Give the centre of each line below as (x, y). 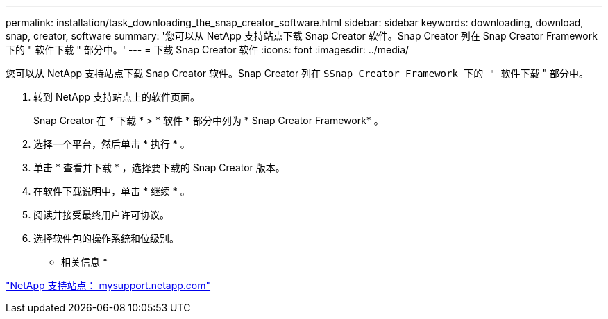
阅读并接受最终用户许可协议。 (101, 215)
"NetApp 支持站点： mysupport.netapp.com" (108, 285)
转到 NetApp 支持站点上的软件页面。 (117, 97)
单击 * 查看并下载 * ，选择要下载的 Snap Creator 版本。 (159, 167)
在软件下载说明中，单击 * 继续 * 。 (112, 191)
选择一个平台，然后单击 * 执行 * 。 (112, 144)
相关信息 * (84, 262)
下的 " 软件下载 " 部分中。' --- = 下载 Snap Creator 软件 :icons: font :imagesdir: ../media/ (208, 50)
